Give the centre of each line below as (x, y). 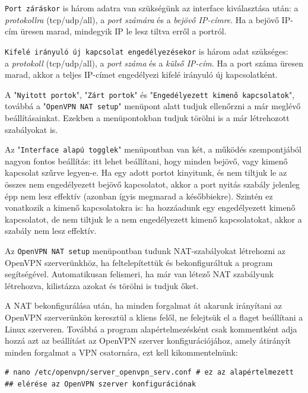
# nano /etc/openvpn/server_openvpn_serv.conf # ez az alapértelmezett (149, 373)
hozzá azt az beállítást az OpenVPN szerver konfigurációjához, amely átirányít (148, 340)
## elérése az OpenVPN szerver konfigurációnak (101, 384)
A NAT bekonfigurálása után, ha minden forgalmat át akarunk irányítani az (143, 305)
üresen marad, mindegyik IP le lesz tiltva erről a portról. (123, 31)
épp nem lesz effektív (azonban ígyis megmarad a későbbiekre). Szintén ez (139, 196)
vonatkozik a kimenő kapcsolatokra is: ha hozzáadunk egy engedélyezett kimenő (150, 207)
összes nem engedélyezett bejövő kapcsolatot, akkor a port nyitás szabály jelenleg (153, 184)
